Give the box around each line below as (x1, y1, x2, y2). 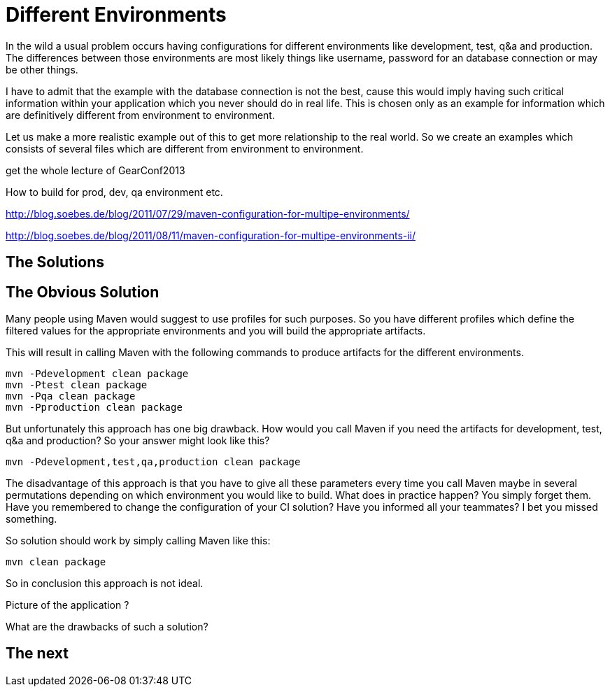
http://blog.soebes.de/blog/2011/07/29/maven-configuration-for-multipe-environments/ (6, 207, 410, 220)
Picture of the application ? (6, 599, 129, 612)
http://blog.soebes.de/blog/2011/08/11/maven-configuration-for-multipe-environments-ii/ (6, 229, 416, 241)
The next (6, 644, 69, 663)
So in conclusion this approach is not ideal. (6, 577, 204, 590)
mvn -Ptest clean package (6, 379, 148, 391)
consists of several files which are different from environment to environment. (6, 142, 364, 155)
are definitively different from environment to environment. (6, 108, 275, 121)
